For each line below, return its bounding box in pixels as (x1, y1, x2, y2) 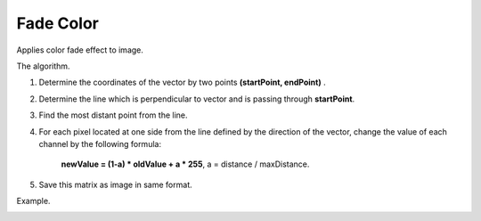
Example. (16, 196, 51, 207)
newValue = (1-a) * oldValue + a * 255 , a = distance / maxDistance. (61, 159, 310, 169)
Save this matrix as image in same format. (38, 179, 192, 190)
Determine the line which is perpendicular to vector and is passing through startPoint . (38, 94, 355, 104)
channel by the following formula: (38, 138, 162, 149)
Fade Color (16, 13, 100, 33)
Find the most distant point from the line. (38, 110, 188, 120)
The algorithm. (16, 61, 70, 71)
